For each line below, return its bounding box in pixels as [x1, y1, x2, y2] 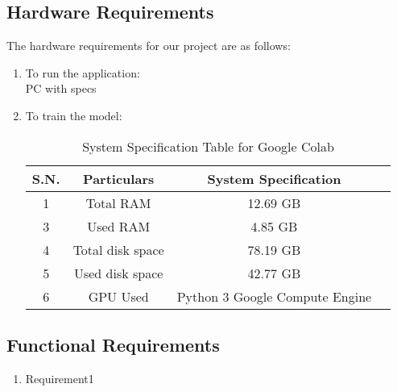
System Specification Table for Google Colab [82, 136, 334, 156]
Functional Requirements [6, 332, 220, 357]
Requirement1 [25, 369, 94, 386]
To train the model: [25, 106, 122, 123]
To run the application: [25, 64, 140, 81]
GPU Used [88, 286, 149, 306]
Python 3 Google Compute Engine [176, 286, 372, 306]
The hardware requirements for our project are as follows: [6, 37, 291, 54]
